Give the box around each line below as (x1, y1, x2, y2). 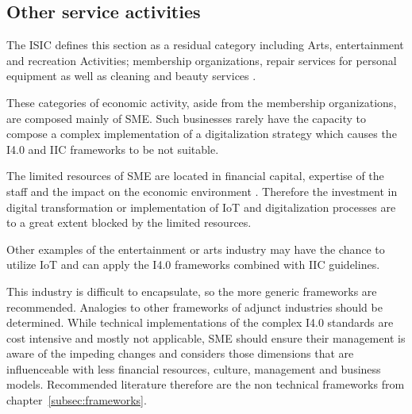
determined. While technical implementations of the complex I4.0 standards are (6, 314, 394, 331)
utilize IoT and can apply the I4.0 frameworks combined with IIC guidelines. (6, 256, 380, 273)
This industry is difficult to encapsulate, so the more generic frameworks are (6, 282, 377, 299)
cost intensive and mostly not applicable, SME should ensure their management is (6, 329, 406, 346)
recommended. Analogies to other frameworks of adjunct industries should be (6, 298, 383, 315)
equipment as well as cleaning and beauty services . (6, 67, 256, 84)
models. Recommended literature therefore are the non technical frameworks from (6, 376, 405, 393)
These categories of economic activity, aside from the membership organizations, (6, 94, 397, 110)
